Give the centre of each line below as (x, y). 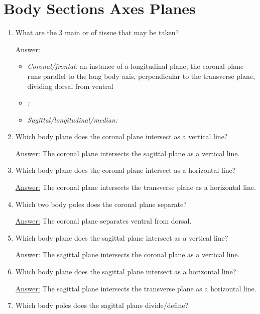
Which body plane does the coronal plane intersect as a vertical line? (121, 136)
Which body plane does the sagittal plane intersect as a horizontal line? (126, 272)
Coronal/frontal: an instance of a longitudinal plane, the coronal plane (136, 66)
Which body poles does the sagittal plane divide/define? (102, 305)
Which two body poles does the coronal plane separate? (101, 204)
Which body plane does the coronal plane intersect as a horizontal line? (125, 170)
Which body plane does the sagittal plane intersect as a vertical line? (122, 237)
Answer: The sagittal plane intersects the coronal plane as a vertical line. (127, 254)
